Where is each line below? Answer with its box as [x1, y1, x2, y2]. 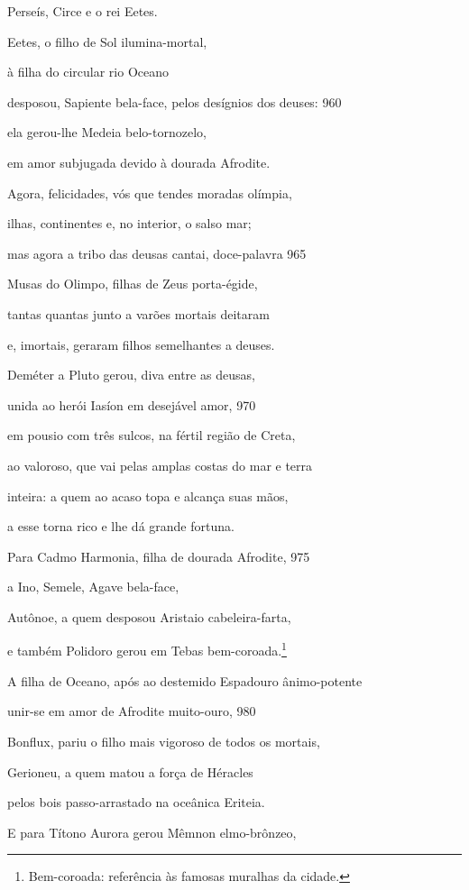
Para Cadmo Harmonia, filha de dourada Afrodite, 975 [7, 546, 310, 565]
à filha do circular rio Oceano [7, 62, 170, 81]
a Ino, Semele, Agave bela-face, [7, 577, 179, 596]
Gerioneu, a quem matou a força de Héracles [7, 762, 253, 781]
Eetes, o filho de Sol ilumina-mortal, [7, 32, 207, 50]
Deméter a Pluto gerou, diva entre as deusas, [7, 365, 255, 384]
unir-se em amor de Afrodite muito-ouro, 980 [7, 702, 256, 720]
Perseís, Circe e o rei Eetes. [7, 2, 158, 20]
